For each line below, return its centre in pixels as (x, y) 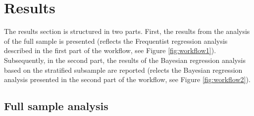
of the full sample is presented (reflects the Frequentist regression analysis (116, 41)
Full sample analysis (56, 106)
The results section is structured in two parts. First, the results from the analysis (127, 31)
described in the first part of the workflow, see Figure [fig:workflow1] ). (110, 50)
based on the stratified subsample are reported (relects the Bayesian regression (123, 70)
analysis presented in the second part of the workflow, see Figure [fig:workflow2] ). (127, 79)
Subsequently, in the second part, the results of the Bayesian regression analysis (125, 60)
